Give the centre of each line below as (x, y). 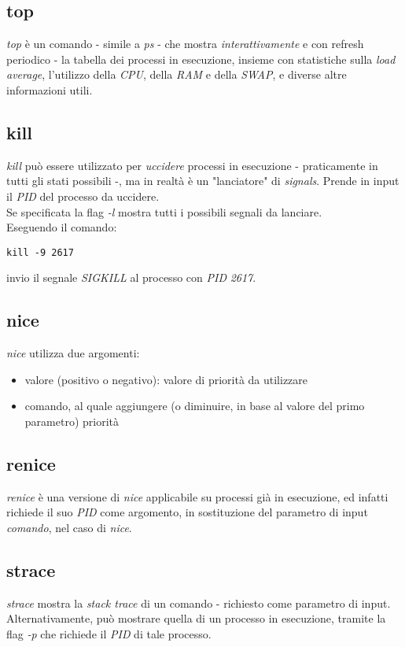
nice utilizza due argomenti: (73, 353)
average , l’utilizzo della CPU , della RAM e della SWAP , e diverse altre (177, 74)
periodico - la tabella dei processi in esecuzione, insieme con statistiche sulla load (201, 59)
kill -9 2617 (40, 252)
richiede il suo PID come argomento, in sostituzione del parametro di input (187, 512)
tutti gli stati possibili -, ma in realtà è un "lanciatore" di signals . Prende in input (203, 181)
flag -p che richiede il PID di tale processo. (109, 633)
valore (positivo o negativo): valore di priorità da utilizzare (166, 379)
